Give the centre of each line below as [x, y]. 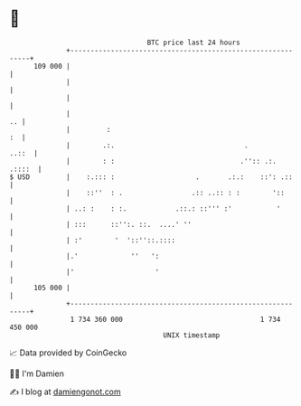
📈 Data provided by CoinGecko [68, 353]
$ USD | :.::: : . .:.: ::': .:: [151, 177]
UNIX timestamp [192, 335]
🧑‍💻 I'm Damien [37, 373]
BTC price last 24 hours [194, 42]
